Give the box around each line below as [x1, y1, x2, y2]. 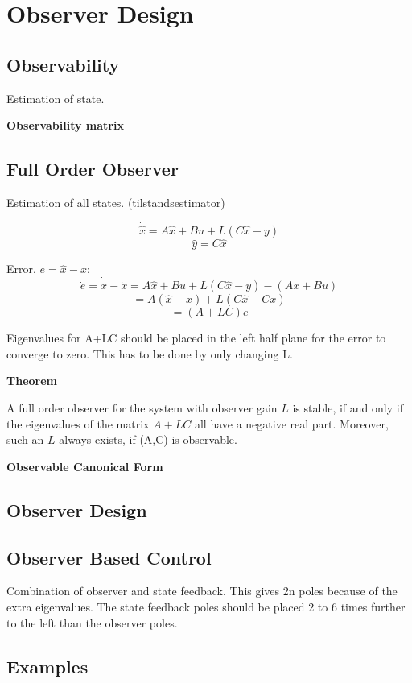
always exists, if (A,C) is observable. [59, 431, 237, 448]
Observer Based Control [6, 544, 212, 569]
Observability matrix [6, 117, 124, 134]
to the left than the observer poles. [6, 614, 178, 631]
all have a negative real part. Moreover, [194, 415, 389, 432]
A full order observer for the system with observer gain [6, 399, 278, 416]
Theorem [6, 372, 57, 389]
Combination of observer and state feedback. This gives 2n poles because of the [6, 582, 398, 599]
